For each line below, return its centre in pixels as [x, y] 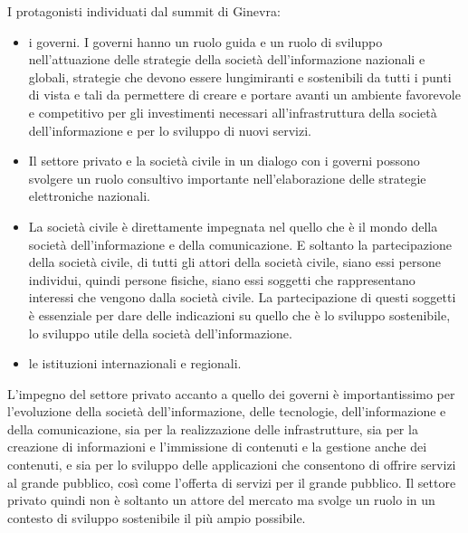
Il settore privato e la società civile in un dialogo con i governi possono [224, 161]
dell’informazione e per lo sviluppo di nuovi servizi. [170, 130]
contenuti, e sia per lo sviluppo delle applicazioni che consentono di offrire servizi [232, 465]
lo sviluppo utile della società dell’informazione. [160, 333]
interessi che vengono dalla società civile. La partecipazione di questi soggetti [242, 297]
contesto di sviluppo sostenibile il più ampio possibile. [157, 517]
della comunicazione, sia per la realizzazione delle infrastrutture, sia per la [213, 428]
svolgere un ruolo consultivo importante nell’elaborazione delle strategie [227, 178]
